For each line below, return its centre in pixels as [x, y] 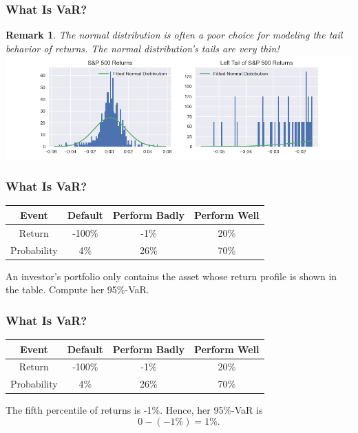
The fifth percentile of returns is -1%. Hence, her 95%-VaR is [134, 410]
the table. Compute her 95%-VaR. [77, 289]
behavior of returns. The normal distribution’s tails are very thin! [143, 48]
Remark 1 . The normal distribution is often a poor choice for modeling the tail [174, 35]
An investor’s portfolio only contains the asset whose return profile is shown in [171, 276]
